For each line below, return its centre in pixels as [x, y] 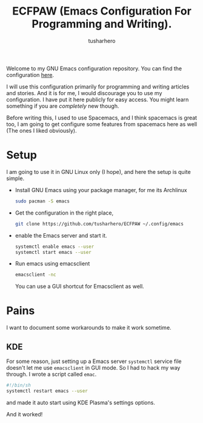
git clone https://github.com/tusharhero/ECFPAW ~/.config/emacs [99, 224]
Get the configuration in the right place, [64, 213]
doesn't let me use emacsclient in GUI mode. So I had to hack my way [93, 368]
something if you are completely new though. [63, 106]
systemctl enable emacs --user [55, 247]
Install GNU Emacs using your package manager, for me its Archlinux [101, 190]
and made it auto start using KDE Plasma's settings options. [81, 402]
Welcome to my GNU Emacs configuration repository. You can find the [94, 68]
